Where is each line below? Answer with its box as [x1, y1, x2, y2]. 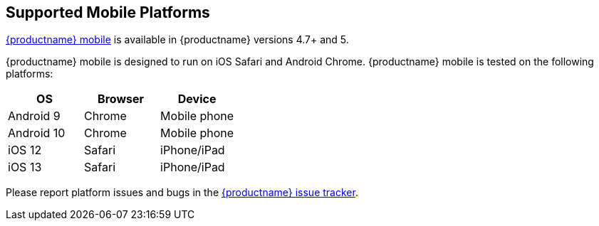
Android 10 [8, 126, 66, 141]
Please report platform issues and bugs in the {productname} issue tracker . [6, 186, 358, 199]
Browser [98, 92, 145, 107]
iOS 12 [8, 143, 42, 158]
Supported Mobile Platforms [6, 4, 210, 21]
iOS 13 [8, 160, 42, 175]
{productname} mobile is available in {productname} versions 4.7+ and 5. [6, 33, 349, 46]
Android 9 [8, 109, 61, 124]
